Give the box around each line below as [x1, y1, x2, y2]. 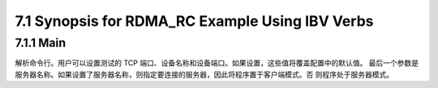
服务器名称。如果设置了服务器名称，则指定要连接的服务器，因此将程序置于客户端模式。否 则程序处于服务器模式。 [15, 69, 393, 79]
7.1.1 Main [15, 36, 67, 50]
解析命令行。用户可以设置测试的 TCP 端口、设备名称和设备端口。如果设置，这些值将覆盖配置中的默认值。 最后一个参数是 [15, 58, 419, 68]
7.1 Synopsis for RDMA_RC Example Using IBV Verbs [15, 12, 374, 30]
